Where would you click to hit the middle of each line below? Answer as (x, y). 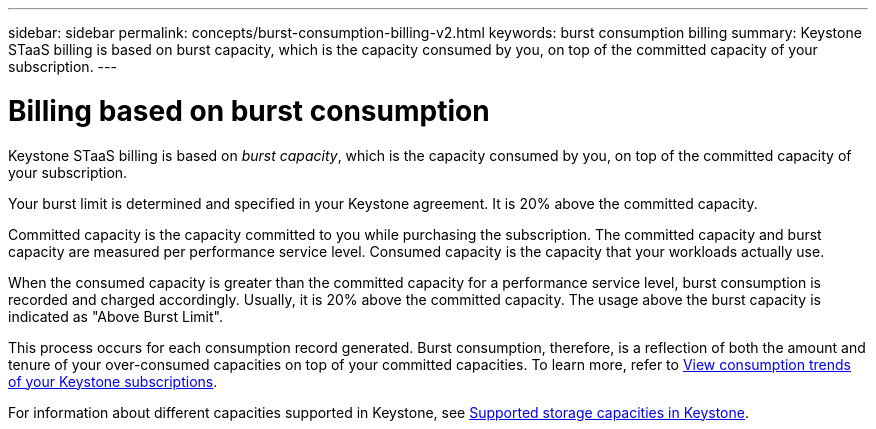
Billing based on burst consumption (249, 110)
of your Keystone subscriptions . (113, 381)
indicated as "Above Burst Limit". (115, 316)
